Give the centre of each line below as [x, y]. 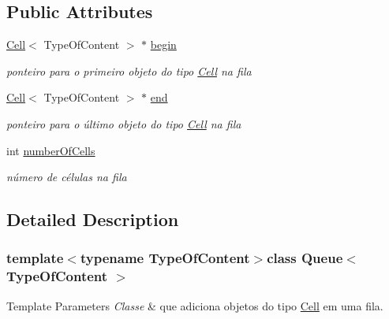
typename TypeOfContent [165, 258]
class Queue [305, 258]
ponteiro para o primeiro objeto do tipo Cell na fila [129, 70]
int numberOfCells [51, 150]
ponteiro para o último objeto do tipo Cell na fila [124, 123]
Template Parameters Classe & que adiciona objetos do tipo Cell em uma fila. [195, 305]
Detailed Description [93, 219]
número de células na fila [67, 177]
